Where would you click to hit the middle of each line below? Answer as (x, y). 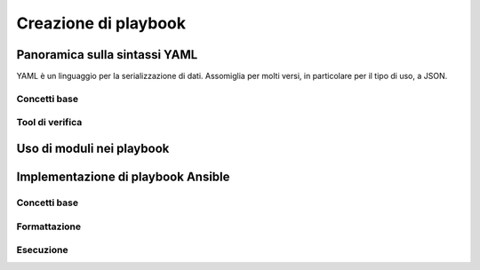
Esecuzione (42, 250)
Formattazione (49, 226)
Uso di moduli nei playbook (93, 148)
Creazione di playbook (101, 23)
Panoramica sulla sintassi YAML (107, 55)
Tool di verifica (49, 123)
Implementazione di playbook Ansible (123, 177)
